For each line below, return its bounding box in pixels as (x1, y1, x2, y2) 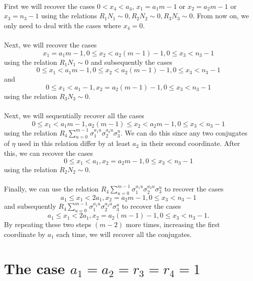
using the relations (41, 10, 97, 21)
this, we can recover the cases (4, 147, 93, 158)
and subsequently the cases (90, 56, 172, 67)
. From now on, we (192, 10, 249, 21)
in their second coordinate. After (141, 138, 240, 148)
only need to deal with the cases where (4, 20, 121, 30)
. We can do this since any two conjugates (120, 127, 248, 138)
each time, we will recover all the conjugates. (56, 229, 192, 239)
